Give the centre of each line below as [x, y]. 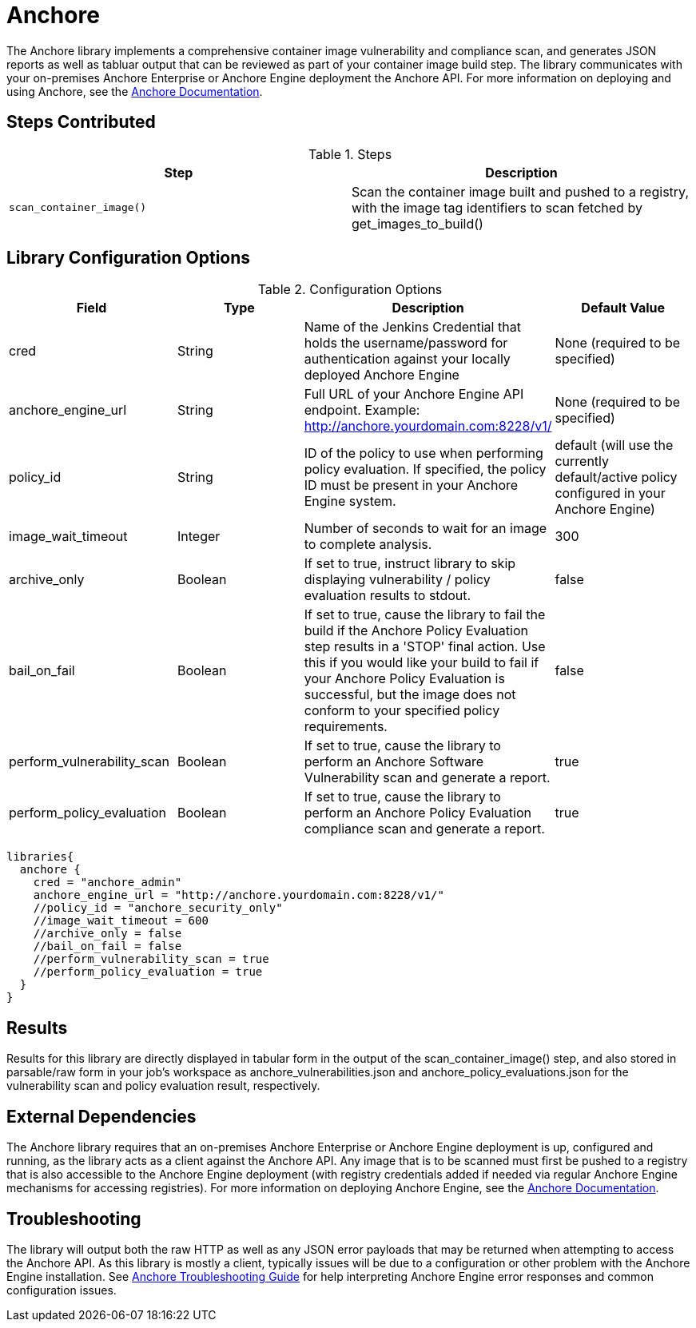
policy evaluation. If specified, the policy [425, 469]
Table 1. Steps [350, 154]
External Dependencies [101, 1116]
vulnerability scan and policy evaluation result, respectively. [163, 1086]
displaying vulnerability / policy [397, 580]
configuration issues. [62, 1290]
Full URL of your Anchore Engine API [414, 394]
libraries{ [40, 857]
